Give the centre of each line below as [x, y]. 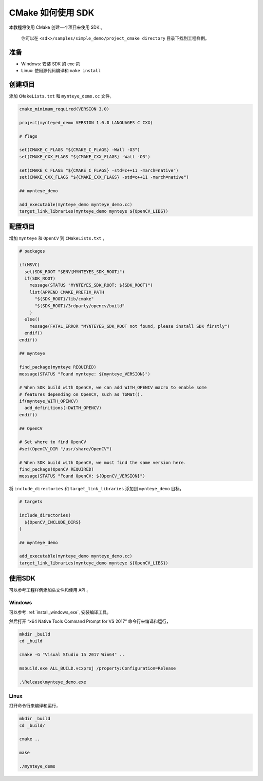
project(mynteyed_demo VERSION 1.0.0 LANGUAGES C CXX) [86, 122]
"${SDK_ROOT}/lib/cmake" [65, 299]
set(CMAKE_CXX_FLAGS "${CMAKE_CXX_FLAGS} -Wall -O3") [85, 157]
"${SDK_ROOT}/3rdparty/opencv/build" [80, 306]
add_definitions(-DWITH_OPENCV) [63, 408]
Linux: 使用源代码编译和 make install [61, 71]
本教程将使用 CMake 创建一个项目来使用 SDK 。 [57, 27]
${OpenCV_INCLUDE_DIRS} [53, 522]
